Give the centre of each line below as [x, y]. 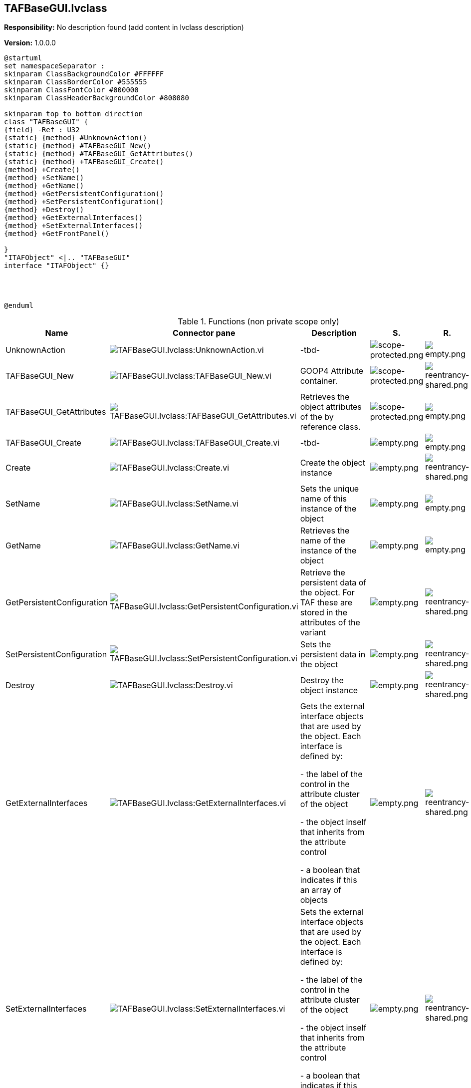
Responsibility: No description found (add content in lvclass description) [124, 27]
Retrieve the [323, 573]
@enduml [19, 306]
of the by [317, 417]
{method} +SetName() [44, 178]
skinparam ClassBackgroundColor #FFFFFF [84, 74]
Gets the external [332, 706]
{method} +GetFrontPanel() [57, 234]
